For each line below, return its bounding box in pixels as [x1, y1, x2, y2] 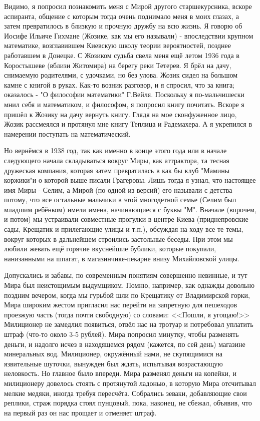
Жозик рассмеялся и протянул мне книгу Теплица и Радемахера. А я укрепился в [4, 119, 252, 129]
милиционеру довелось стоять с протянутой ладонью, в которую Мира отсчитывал [4, 377, 256, 388]
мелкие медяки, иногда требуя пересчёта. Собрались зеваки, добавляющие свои [4, 387, 247, 398]
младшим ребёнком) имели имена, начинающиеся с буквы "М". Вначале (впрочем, [4, 204, 256, 214]
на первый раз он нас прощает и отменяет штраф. [4, 407, 157, 417]
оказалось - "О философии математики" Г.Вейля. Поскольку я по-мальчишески [4, 89, 245, 100]
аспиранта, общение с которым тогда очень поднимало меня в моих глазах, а [4, 11, 239, 21]
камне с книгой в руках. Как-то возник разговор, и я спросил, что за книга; [4, 79, 235, 90]
